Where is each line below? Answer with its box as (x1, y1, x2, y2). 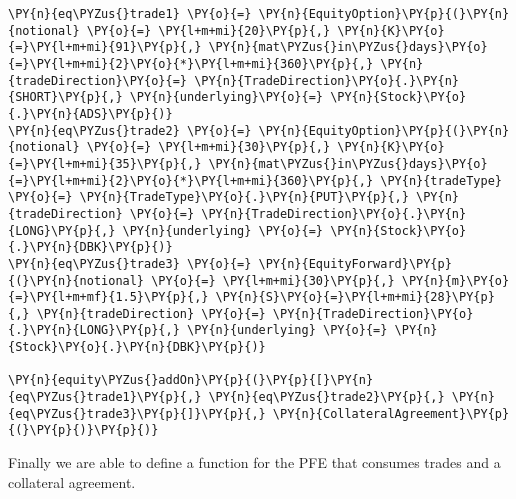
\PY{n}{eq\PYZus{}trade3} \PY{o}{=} (8, 256, 252, 271)
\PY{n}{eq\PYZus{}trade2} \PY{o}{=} (8, 123, 252, 138)
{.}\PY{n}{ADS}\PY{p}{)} (8, 106, 173, 121)
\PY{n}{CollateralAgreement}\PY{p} (272, 406, 510, 421)
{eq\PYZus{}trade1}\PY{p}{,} (8, 390, 202, 405)
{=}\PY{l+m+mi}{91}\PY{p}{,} (8, 40, 202, 55)
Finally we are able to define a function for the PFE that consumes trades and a (8, 452, 501, 473)
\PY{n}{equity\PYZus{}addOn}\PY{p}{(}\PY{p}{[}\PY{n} (8, 373, 374, 388)
